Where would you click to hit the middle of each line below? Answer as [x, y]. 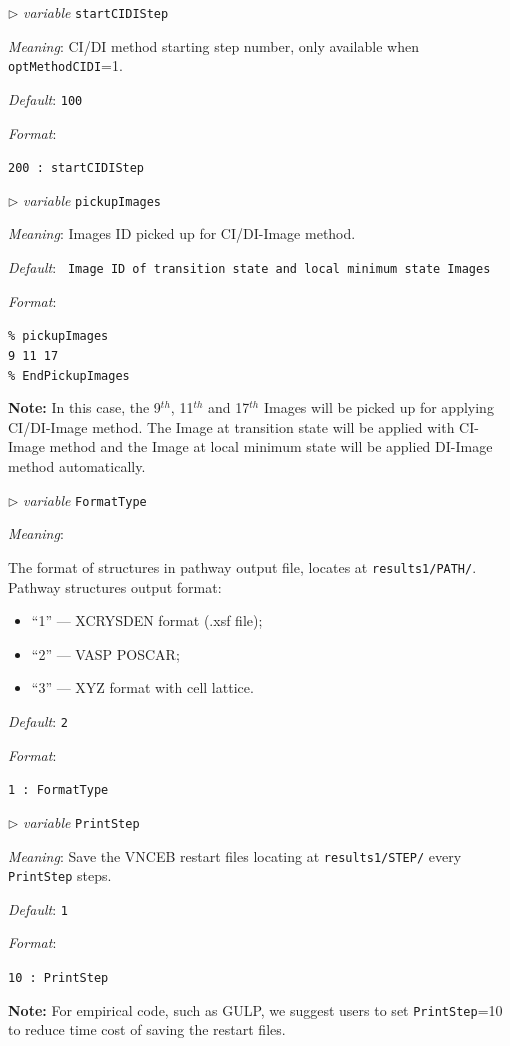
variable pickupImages [92, 199]
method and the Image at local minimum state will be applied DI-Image [271, 446]
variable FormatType [85, 499]
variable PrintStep [81, 821]
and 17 [229, 407]
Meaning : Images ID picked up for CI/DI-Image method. [182, 233]
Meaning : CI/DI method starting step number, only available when [213, 45]
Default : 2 [38, 720]
